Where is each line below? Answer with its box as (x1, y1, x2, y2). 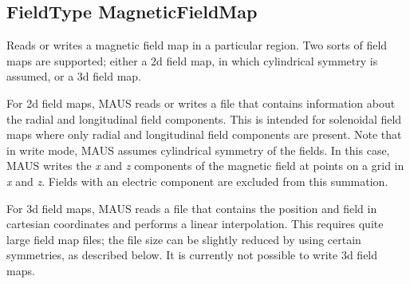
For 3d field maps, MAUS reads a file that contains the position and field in (6, 199, 377, 216)
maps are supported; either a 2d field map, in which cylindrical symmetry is (6, 52, 378, 69)
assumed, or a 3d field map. (6, 68, 141, 85)
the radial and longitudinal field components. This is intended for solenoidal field (6, 110, 402, 127)
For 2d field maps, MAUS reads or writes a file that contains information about (6, 94, 396, 111)
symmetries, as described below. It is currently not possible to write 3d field (6, 247, 378, 263)
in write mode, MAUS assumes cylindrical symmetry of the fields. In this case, (6, 141, 390, 158)
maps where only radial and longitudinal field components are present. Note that (6, 126, 402, 143)
